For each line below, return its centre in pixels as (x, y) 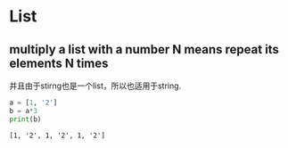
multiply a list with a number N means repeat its (144, 49)
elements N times (59, 63)
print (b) (25, 119)
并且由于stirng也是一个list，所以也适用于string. (95, 86)
